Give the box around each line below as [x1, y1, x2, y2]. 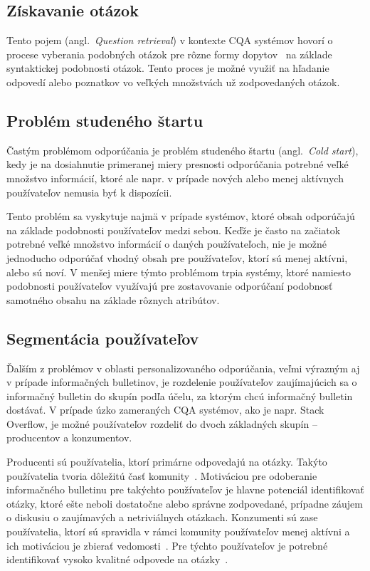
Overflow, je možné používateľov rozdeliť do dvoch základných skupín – [6, 416, 317, 431]
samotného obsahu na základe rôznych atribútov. [6, 292, 220, 307]
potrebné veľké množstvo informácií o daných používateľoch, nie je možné [6, 236, 327, 251]
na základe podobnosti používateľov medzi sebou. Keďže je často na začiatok [6, 222, 341, 237]
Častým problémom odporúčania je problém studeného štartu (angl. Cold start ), [6, 142, 359, 157]
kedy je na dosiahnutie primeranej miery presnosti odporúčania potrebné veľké [6, 157, 349, 172]
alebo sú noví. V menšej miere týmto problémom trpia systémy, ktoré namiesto [6, 264, 351, 279]
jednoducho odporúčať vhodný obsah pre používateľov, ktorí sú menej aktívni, [6, 250, 348, 265]
